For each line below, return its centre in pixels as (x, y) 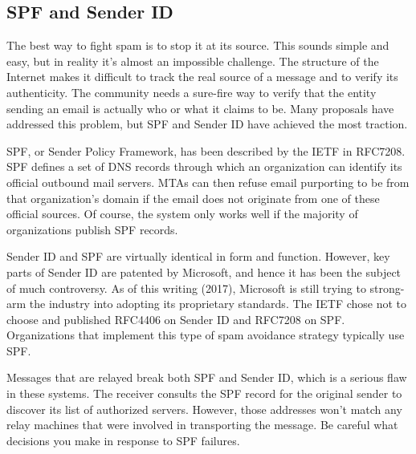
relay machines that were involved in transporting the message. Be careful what (202, 425)
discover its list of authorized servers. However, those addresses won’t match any (204, 409)
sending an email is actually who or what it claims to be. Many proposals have (200, 108)
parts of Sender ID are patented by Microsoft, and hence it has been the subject (204, 272)
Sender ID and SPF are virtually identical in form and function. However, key (198, 256)
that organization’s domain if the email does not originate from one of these (193, 198)
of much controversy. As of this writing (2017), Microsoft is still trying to (186, 288)
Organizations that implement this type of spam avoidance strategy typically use (206, 335)
